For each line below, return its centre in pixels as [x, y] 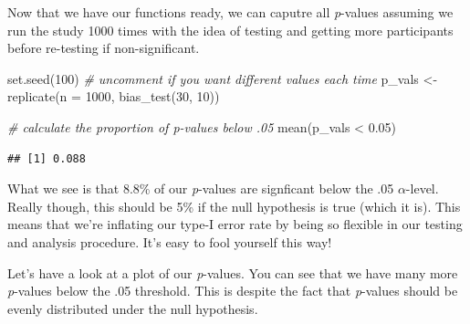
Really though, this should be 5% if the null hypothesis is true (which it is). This [234, 206]
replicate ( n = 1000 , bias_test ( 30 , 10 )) [114, 96]
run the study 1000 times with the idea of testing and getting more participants [230, 30]
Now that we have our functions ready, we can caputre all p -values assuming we [230, 12]
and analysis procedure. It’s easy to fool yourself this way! [170, 241]
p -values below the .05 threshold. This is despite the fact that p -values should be [233, 291]
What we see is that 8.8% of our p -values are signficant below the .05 [201, 188]
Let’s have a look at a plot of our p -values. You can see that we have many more [233, 272]
